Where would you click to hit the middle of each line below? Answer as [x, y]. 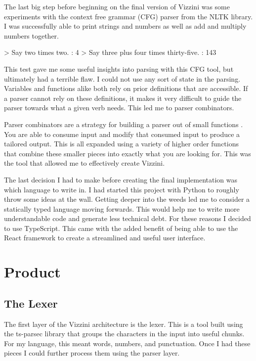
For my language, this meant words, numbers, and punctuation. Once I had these [127, 343]
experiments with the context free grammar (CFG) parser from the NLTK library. [128, 16]
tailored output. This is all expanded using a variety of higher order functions [122, 144]
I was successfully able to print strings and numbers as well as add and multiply [125, 26]
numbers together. [31, 35]
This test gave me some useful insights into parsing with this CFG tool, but [119, 68]
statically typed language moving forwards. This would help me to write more [122, 208]
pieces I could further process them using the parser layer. [92, 353]
